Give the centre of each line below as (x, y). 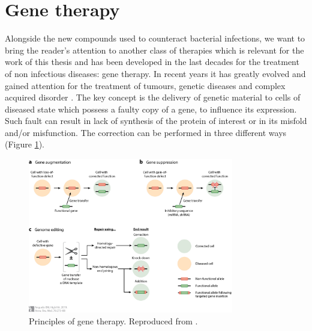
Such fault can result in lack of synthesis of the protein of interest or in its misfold (156, 121)
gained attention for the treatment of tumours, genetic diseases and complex (145, 85)
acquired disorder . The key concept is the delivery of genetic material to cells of (153, 97)
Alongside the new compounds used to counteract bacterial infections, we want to (155, 38)
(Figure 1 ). (25, 144)
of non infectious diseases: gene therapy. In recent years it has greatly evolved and (155, 73)
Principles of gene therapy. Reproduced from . (113, 320)
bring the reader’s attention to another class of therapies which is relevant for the (154, 50)
